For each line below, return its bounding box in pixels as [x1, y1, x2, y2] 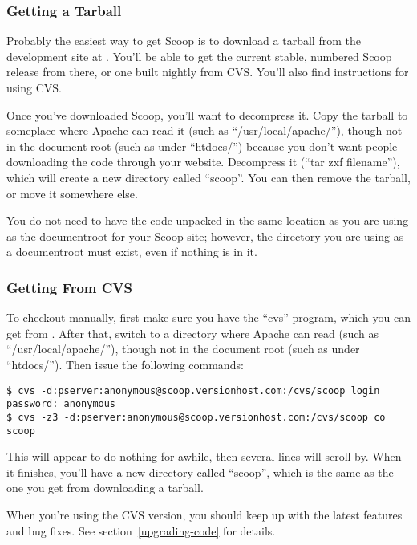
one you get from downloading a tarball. [6, 479, 204, 496]
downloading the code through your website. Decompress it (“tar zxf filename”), [6, 153, 400, 170]
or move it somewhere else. [6, 185, 138, 201]
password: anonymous [6, 398, 116, 410]
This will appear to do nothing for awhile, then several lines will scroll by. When [6, 448, 402, 465]
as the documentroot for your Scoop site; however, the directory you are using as [6, 227, 404, 244]
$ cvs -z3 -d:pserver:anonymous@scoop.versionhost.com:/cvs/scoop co [6, 411, 386, 423]
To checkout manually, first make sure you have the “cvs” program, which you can [6, 309, 411, 326]
